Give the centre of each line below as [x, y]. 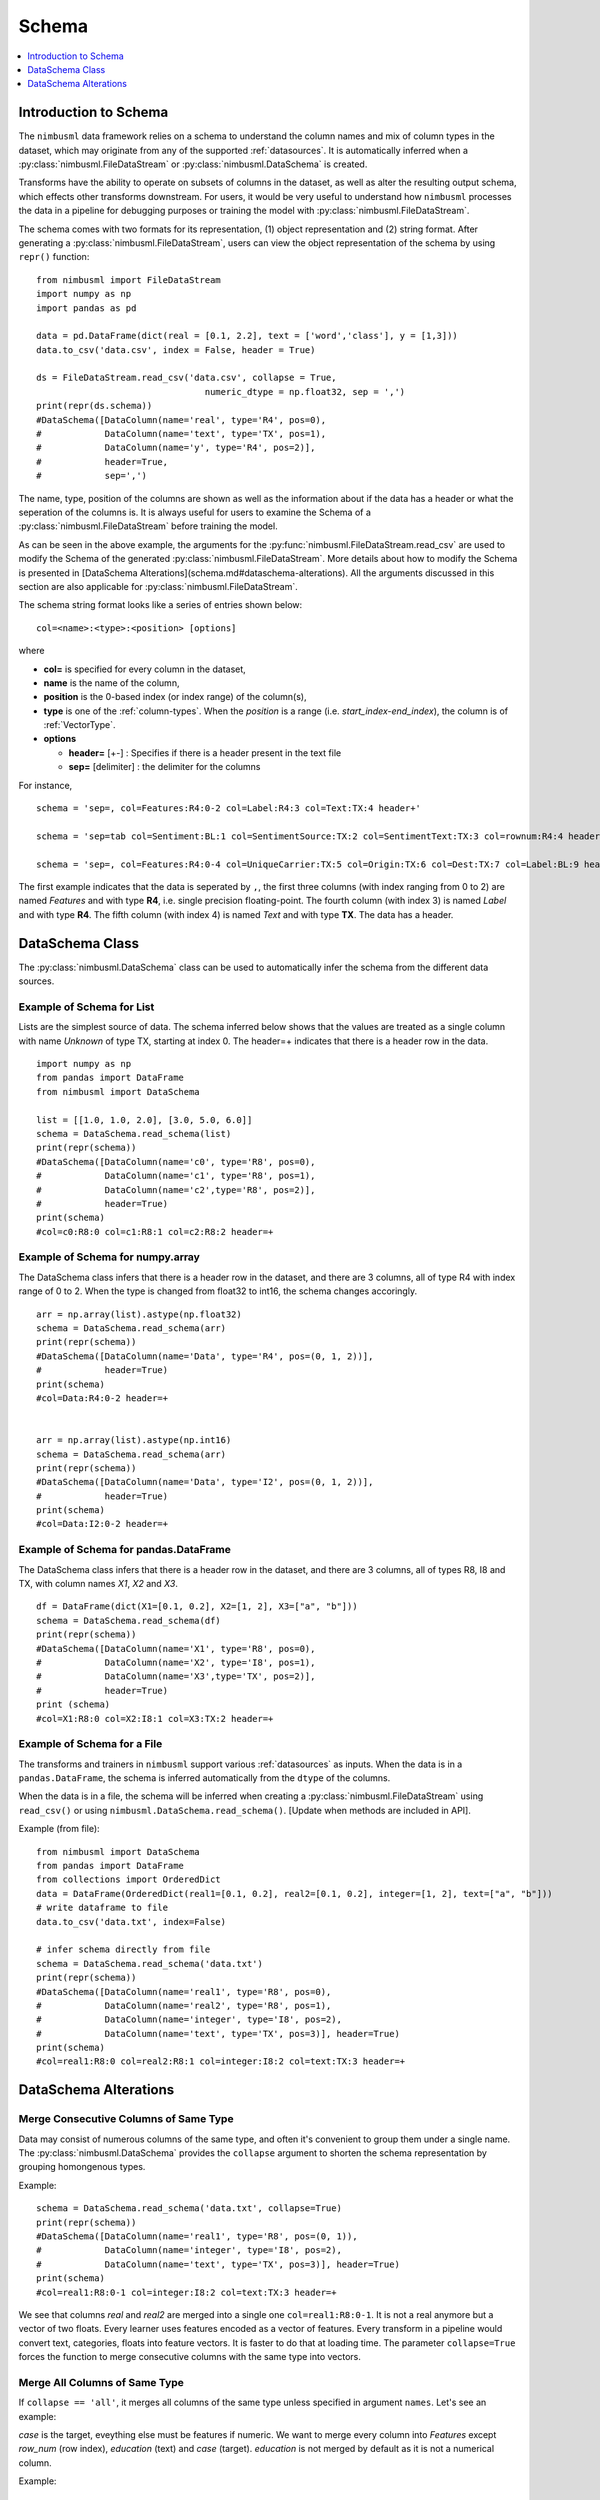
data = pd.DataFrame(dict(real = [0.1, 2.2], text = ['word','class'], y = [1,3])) [247, 336]
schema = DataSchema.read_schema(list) [134, 1133]
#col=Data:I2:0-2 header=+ [102, 1524]
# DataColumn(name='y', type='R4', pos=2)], [176, 448]
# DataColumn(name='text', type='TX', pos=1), [181, 434]
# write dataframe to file [102, 1908]
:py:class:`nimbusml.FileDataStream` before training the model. [148, 526]
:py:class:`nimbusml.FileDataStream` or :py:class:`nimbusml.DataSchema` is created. [193, 164]
